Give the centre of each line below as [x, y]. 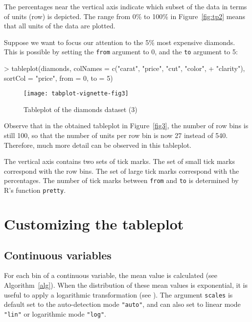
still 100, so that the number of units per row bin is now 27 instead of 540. [116, 135]
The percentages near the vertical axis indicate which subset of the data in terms [126, 6]
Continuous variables [58, 255]
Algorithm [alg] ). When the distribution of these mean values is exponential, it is [126, 285]
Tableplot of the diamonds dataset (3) [80, 109]
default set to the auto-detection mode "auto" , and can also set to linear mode [122, 304]
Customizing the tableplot [94, 223]
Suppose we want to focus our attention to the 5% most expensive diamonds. [120, 42]
